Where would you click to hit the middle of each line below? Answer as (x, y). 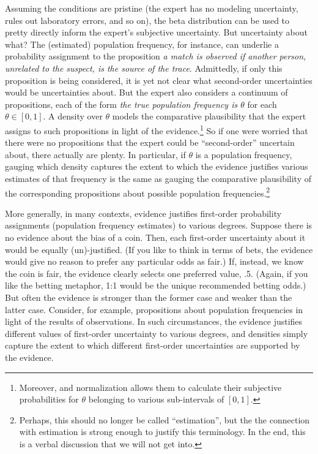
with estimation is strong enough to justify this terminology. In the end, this (162, 432)
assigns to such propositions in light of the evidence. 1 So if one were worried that (157, 129)
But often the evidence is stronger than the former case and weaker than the (149, 297)
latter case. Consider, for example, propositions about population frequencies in (154, 309)
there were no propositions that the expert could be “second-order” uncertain (150, 142)
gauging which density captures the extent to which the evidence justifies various (157, 166)
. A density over (73, 116)
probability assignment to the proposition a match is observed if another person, (156, 56)
